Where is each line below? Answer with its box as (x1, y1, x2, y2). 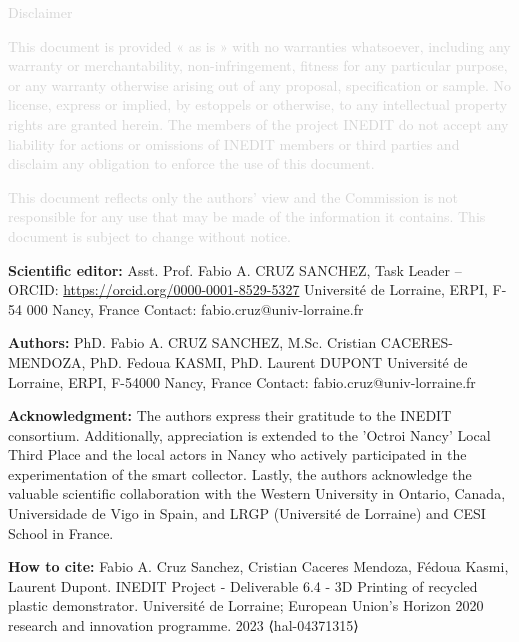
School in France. (8, 522, 114, 543)
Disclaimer (8, 2, 73, 22)
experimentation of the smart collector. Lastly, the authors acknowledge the (8, 463, 472, 484)
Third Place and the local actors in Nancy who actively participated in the (8, 444, 467, 465)
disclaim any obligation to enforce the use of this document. (8, 153, 375, 174)
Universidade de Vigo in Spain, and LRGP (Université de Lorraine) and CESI (8, 503, 486, 524)
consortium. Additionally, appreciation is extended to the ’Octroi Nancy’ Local (8, 424, 491, 445)
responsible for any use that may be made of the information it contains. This (8, 206, 486, 227)
